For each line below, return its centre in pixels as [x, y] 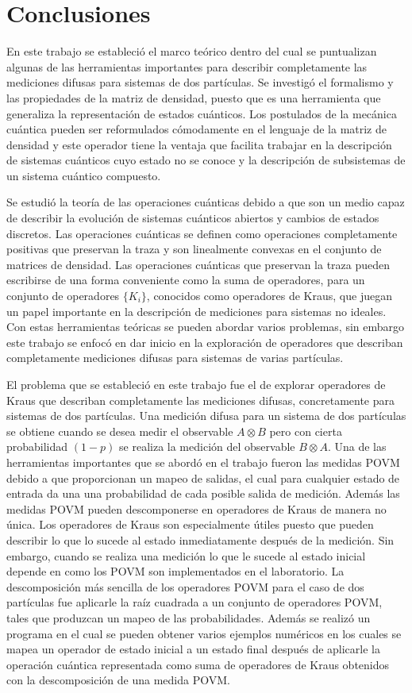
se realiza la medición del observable [207, 447]
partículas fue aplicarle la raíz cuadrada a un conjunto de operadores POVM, [194, 602]
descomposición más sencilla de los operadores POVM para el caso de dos [185, 586]
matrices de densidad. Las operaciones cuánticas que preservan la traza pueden [198, 264]
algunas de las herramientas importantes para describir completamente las [187, 66]
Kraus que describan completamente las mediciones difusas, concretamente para [201, 400]
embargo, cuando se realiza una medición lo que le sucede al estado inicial [186, 555]
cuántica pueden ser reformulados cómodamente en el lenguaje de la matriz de [196, 129]
